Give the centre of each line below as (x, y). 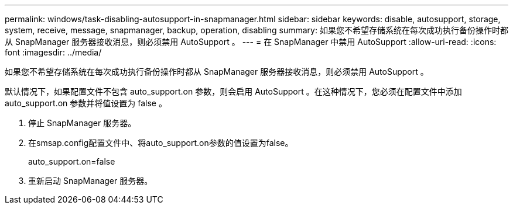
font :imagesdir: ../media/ (53, 52)
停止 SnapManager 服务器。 (82, 123)
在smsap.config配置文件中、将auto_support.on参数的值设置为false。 (161, 143)
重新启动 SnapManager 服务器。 (90, 181)
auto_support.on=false (72, 161)
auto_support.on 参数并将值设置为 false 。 (86, 103)
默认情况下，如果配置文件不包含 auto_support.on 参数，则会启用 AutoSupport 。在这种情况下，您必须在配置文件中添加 (233, 91)
